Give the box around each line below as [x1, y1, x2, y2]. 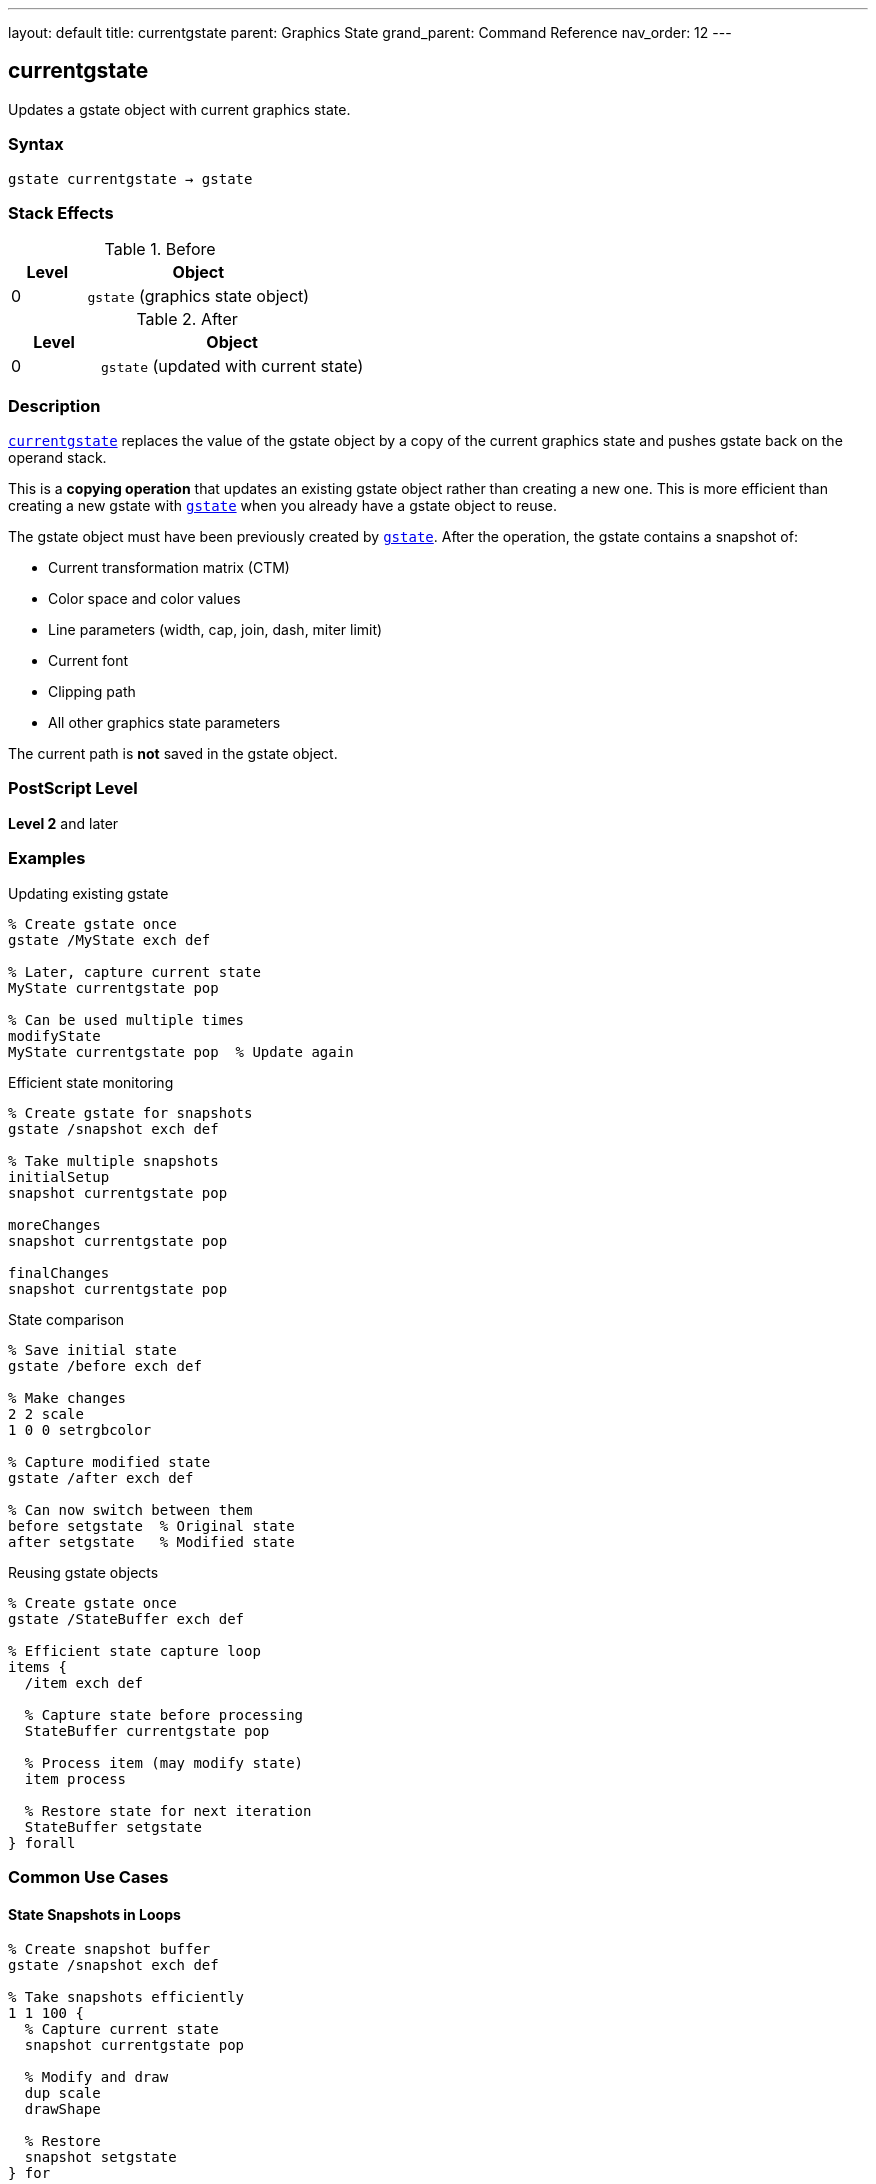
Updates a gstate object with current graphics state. [8, 100, 351, 118]
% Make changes [8, 1389, 127, 1406]
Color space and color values [48, 590, 241, 608]
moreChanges [8, 1216, 101, 1233]
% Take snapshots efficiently [8, 1989, 245, 2006]
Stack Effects [8, 202, 114, 223]
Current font [48, 652, 129, 670]
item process [24, 1770, 127, 1787]
